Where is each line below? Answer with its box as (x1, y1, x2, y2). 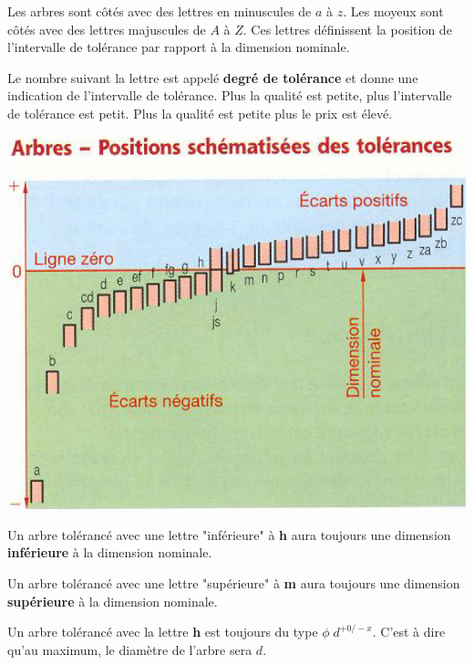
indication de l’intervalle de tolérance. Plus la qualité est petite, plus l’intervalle (7, 86, 452, 105)
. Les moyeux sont (343, 2, 444, 20)
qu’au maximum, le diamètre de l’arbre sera (7, 639, 252, 659)
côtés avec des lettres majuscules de (7, 19, 206, 38)
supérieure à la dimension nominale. (7, 591, 218, 610)
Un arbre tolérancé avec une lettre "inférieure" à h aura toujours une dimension (7, 525, 451, 544)
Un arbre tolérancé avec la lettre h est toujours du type (7, 622, 318, 641)
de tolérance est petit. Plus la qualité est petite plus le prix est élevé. (7, 103, 393, 122)
